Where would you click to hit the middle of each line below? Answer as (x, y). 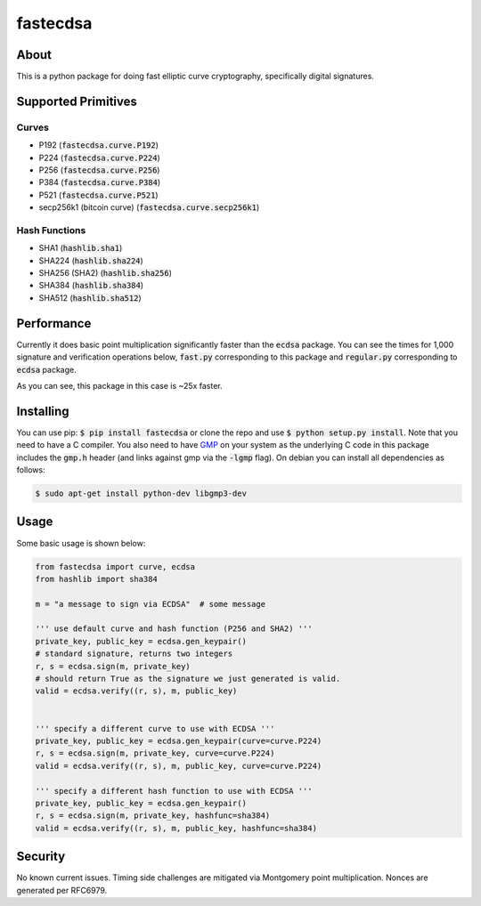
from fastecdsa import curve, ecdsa (115, 566)
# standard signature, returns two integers (134, 654)
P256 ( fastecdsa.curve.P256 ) (99, 170)
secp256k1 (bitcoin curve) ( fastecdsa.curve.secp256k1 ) (149, 207)
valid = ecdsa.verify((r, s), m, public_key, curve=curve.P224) (179, 766)
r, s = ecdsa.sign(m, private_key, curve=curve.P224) (155, 753)
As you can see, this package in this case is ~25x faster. (119, 385)
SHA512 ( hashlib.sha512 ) (90, 297)
